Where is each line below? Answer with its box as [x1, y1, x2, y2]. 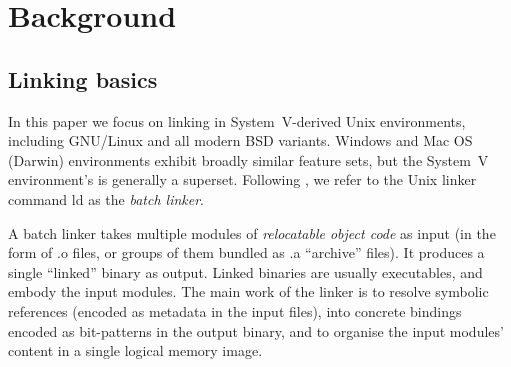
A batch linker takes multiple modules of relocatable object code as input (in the [8, 222, 496, 243]
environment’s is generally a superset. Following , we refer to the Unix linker [8, 169, 477, 190]
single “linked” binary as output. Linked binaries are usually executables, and [8, 261, 483, 282]
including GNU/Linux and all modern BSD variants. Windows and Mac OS [8, 130, 473, 151]
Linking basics [8, 63, 158, 94]
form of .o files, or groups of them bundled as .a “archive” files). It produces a [8, 242, 485, 263]
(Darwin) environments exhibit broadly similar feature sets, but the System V [8, 149, 489, 170]
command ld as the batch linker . [8, 188, 204, 209]
